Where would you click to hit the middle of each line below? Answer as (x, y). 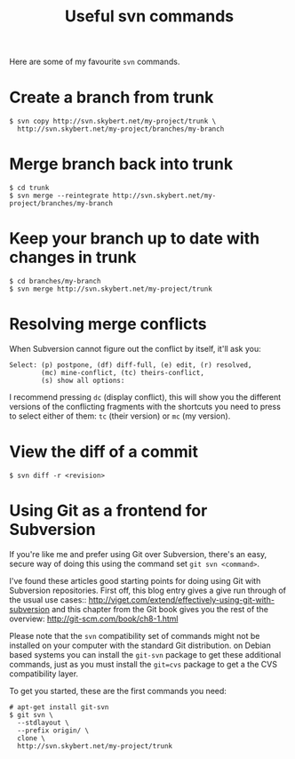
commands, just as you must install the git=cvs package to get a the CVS (144, 664)
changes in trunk (73, 257)
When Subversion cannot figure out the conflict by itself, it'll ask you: (136, 348)
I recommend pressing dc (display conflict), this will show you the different (145, 396)
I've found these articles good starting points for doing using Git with (135, 580)
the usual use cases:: (48, 599)
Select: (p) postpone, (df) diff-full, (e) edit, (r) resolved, (131, 365)
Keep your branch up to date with (135, 239)
